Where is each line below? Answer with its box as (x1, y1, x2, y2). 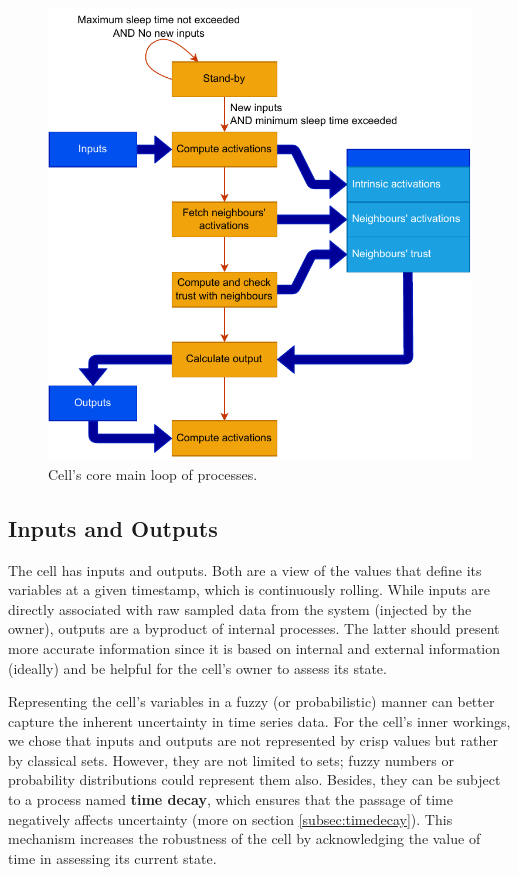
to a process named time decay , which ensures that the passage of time (8, 789, 453, 810)
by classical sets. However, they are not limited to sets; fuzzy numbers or (8, 749, 454, 770)
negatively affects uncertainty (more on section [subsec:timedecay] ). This (8, 808, 453, 829)
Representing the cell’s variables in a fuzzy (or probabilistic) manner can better (8, 691, 495, 712)
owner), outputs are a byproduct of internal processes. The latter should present (8, 618, 500, 639)
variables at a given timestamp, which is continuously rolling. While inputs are (8, 579, 490, 600)
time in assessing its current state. (8, 847, 217, 868)
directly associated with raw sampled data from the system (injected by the (8, 598, 472, 619)
